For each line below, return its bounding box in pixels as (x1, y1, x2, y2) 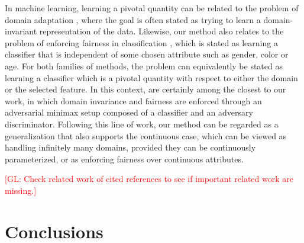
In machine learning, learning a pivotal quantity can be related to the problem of (5, 2, 299, 14)
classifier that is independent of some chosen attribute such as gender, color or (5, 48, 289, 60)
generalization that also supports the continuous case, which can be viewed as (5, 129, 287, 142)
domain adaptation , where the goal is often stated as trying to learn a (5, 13, 261, 25)
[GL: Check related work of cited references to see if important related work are (5, 172, 293, 185)
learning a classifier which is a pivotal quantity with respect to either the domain (5, 71, 298, 84)
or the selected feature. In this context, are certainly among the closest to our (5, 83, 286, 95)
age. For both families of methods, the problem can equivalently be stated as (5, 59, 283, 72)
